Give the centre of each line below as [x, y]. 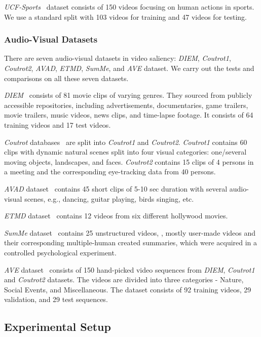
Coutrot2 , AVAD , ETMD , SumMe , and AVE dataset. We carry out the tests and [129, 68]
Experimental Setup [58, 327]
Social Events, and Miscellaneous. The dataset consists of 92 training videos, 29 [128, 289]
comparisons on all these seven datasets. [66, 78]
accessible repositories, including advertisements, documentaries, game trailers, [126, 105]
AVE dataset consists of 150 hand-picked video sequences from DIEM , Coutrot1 [129, 269]
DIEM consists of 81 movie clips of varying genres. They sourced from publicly [128, 95]
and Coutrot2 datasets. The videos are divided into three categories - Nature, [124, 279]
